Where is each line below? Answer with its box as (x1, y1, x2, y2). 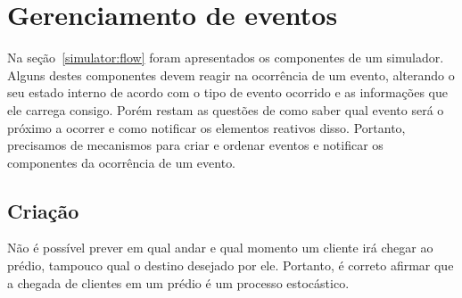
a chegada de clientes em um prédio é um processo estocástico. (7, 273, 350, 292)
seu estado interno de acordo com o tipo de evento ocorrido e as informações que (7, 83, 448, 102)
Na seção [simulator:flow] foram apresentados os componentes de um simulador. (7, 48, 444, 67)
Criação (7, 196, 79, 224)
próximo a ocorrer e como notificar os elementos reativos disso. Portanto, (7, 118, 406, 137)
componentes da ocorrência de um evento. (7, 153, 236, 171)
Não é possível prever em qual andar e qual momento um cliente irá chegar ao (7, 238, 433, 257)
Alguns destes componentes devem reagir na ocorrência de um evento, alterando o (7, 65, 455, 84)
